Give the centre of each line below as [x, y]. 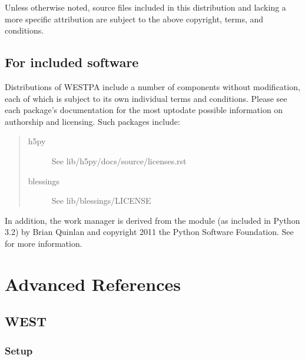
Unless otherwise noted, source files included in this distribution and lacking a [145, 7]
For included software [72, 62]
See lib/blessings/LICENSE [101, 201]
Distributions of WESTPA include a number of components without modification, [152, 86]
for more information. [44, 243]
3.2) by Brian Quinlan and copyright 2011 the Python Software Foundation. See [149, 232]
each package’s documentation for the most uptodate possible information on [144, 110]
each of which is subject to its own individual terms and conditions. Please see [146, 98]
